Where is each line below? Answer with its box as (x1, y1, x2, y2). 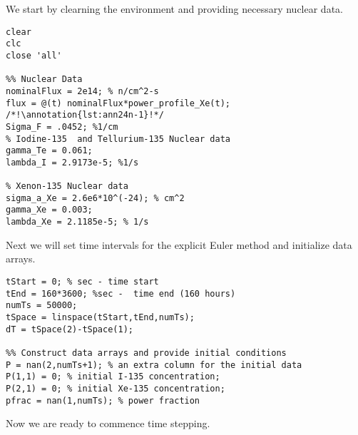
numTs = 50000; (6, 300, 78, 311)
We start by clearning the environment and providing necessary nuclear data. (6, 1, 343, 16)
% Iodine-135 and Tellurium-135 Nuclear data (6, 133, 230, 144)
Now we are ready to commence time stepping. (6, 416, 210, 431)
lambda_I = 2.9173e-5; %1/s (6, 157, 139, 168)
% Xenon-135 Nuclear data (6, 181, 128, 192)
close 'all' (6, 50, 62, 61)
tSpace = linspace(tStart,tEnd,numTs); (6, 312, 195, 322)
